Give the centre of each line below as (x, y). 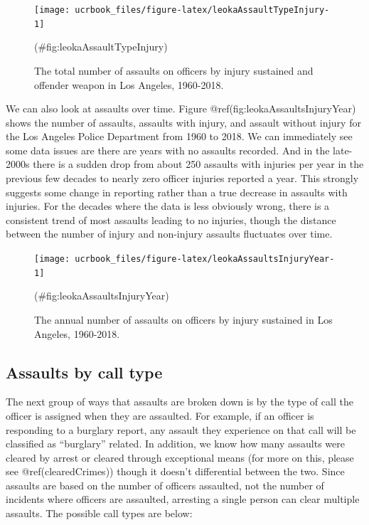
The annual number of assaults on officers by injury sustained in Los (183, 319)
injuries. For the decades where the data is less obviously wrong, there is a (168, 206)
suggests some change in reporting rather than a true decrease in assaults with (177, 192)
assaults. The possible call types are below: (99, 513)
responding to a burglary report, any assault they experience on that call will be (181, 429)
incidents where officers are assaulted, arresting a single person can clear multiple (183, 499)
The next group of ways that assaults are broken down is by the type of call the (180, 402)
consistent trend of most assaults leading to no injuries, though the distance (171, 219)
